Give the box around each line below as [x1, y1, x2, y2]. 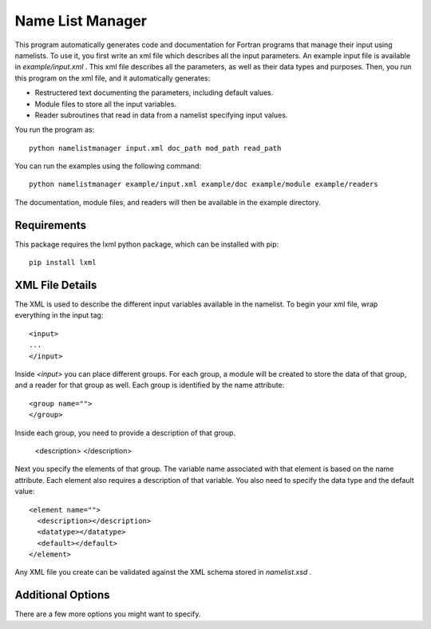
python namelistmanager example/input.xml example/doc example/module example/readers [29, 180, 378, 189]
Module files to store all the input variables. [34, 99, 177, 109]
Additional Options [14, 588, 111, 602]
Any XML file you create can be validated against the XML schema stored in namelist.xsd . [14, 568, 312, 577]
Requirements [14, 218, 87, 231]
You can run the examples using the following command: [14, 161, 202, 171]
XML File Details [14, 278, 97, 291]
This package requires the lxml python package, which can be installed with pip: [14, 239, 279, 249]
